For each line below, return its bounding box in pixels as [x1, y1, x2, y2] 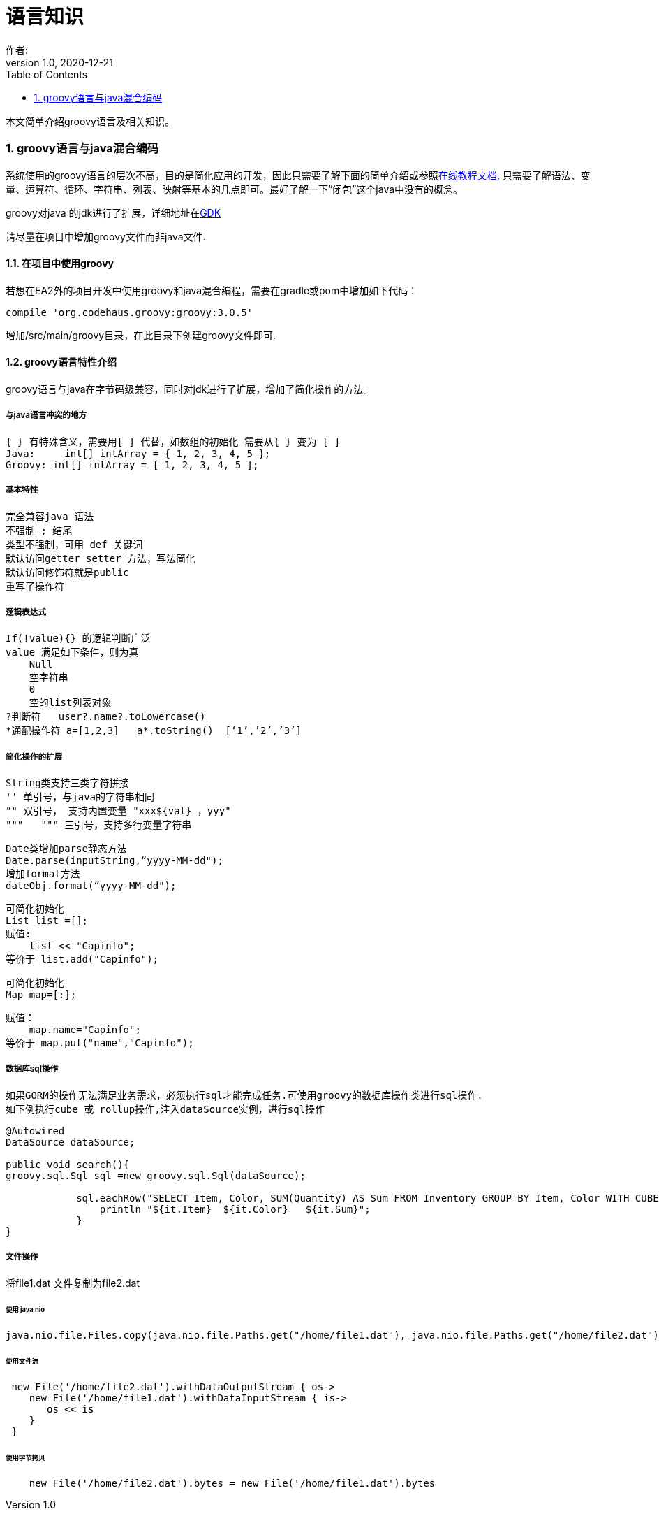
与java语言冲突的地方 [6, 410, 87, 421]
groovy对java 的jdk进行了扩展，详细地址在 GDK [6, 206, 221, 219]
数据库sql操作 [6, 1064, 59, 1074]
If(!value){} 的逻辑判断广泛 [6, 633, 151, 644]
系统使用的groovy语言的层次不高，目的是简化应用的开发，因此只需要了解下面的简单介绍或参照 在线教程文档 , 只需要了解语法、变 [6, 168, 591, 181]
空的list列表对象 [29, 697, 112, 709]
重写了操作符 [6, 580, 64, 592]
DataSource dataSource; [6, 1136, 135, 1148]
